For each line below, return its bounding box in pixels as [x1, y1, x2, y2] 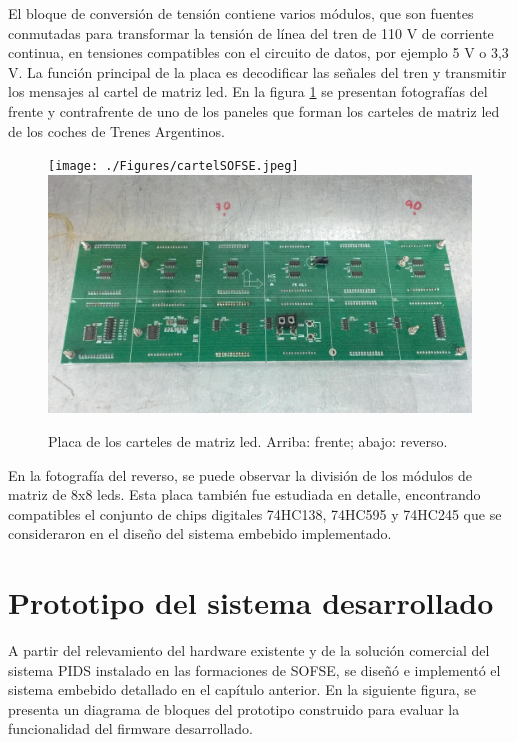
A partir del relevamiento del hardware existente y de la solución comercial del [8, 640, 490, 660]
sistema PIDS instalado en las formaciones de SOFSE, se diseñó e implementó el [8, 659, 501, 680]
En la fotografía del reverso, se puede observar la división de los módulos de [8, 464, 473, 485]
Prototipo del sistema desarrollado [8, 582, 494, 623]
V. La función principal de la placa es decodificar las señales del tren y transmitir [8, 61, 507, 82]
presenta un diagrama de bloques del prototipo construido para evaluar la [8, 698, 460, 719]
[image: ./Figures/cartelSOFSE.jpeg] [48, 159, 299, 174]
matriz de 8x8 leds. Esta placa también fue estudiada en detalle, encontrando [8, 484, 481, 505]
